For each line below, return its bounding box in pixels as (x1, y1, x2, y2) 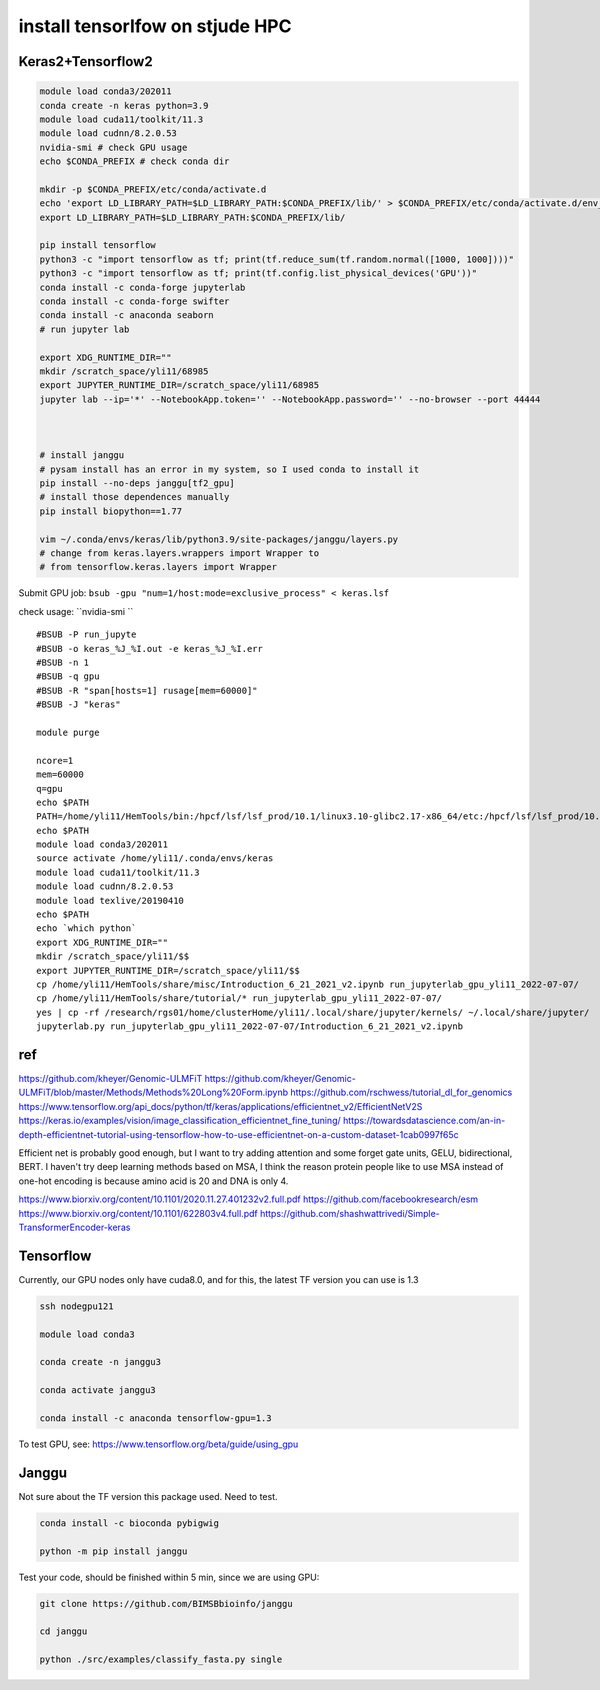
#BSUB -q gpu (36, 671, 100, 682)
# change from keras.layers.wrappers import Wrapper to (39, 548, 320, 559)
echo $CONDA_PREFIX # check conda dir (39, 156, 230, 167)
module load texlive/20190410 (36, 895, 185, 906)
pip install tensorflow (39, 240, 157, 251)
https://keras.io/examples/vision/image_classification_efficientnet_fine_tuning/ (18, 1115, 342, 1127)
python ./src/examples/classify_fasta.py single (39, 1654, 283, 1665)
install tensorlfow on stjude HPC (18, 15, 292, 37)
